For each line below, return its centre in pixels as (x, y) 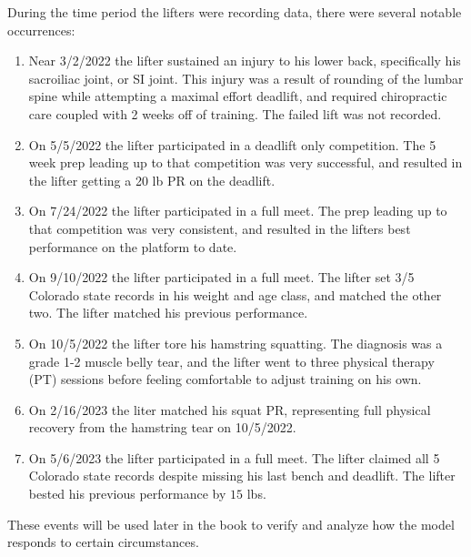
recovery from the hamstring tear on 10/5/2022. (162, 427)
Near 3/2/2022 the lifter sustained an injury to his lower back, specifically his (245, 61)
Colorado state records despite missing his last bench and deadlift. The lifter (242, 476)
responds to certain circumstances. (103, 542)
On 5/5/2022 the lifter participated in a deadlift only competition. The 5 (232, 144)
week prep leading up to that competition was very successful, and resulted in (246, 162)
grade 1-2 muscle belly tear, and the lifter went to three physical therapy (231, 361)
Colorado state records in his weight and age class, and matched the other (235, 294)
